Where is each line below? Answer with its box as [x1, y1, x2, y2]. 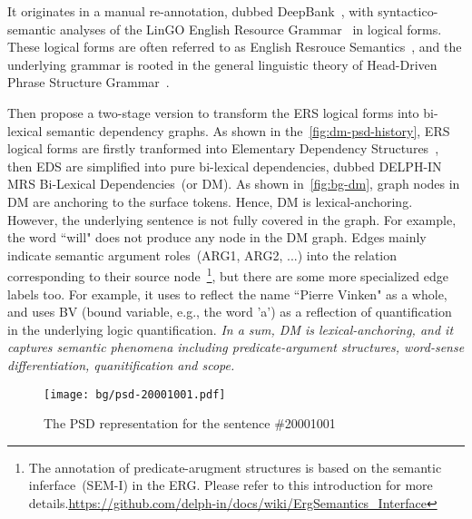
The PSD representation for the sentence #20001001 [44, 414, 336, 433]
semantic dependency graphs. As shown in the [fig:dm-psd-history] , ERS [46, 121, 450, 140]
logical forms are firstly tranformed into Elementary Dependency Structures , [7, 139, 439, 158]
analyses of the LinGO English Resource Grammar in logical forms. [60, 19, 442, 38]
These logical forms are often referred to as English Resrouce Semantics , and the [7, 37, 462, 56]
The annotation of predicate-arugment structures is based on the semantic [28, 457, 442, 476]
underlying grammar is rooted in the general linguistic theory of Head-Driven [7, 54, 438, 73]
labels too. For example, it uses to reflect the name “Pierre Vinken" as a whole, [7, 284, 447, 303]
